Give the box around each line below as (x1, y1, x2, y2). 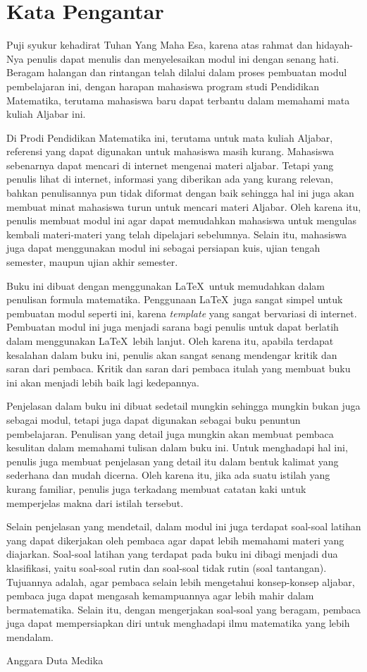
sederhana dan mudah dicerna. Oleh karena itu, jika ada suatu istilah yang (6, 468, 330, 482)
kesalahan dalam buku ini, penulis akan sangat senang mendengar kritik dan (6, 347, 337, 362)
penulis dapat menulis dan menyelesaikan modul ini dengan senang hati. (27, 51, 340, 66)
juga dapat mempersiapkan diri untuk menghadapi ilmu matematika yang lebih (6, 616, 350, 630)
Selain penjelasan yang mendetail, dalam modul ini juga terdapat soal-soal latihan (6, 519, 361, 534)
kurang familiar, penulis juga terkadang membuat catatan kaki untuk (6, 481, 306, 496)
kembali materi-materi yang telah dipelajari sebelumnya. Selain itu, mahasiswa (6, 226, 347, 241)
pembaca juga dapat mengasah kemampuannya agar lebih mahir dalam (6, 588, 314, 603)
